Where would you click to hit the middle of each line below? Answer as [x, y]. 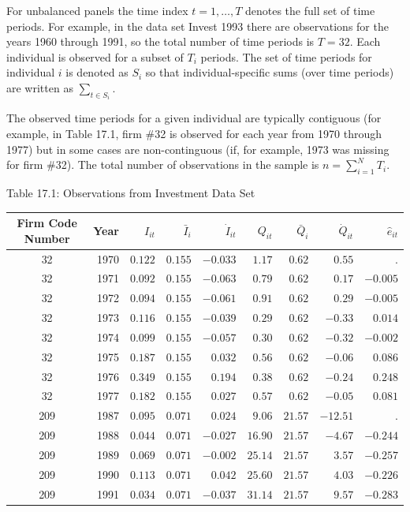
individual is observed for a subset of [95, 56]
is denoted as [97, 72]
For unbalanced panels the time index [97, 10]
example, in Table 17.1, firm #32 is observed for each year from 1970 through [194, 133]
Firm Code [47, 223]
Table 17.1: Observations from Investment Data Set [131, 192]
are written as [40, 87]
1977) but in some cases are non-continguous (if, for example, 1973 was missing [198, 149]
